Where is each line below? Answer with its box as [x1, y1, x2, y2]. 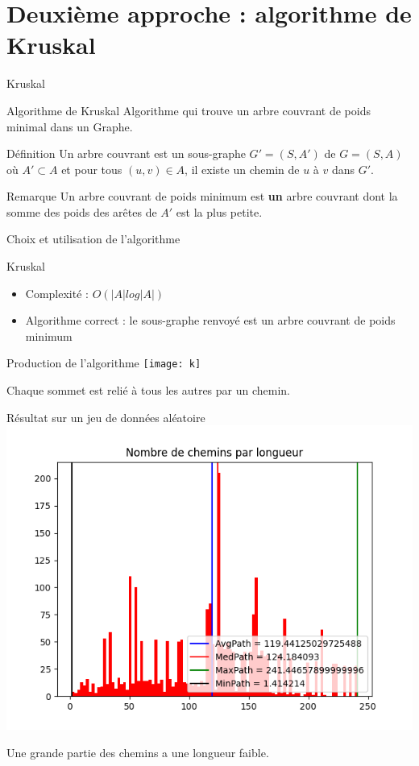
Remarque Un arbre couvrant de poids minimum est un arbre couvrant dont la [6, 188, 398, 205]
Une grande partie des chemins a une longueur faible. [6, 743, 269, 760]
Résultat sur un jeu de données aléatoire [6, 408, 205, 425]
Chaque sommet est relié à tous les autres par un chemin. [6, 382, 291, 399]
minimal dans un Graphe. [6, 118, 133, 135]
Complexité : [25, 284, 89, 301]
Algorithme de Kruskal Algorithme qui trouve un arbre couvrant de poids [6, 101, 371, 118]
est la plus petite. [176, 203, 263, 220]
